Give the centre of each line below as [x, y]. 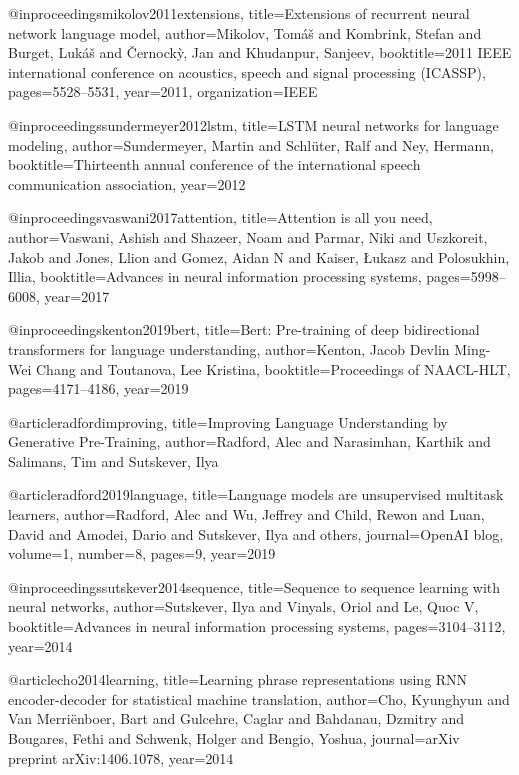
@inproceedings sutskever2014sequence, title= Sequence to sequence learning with [254, 586]
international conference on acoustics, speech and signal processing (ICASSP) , [247, 71]
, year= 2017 [73, 295]
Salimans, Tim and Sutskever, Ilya [113, 460]
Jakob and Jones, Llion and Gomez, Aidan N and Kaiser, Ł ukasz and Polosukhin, [259, 256]
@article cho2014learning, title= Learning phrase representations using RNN [238, 679]
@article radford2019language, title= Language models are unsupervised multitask [256, 494]
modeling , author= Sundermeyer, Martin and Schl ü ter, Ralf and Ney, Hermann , [251, 144]
